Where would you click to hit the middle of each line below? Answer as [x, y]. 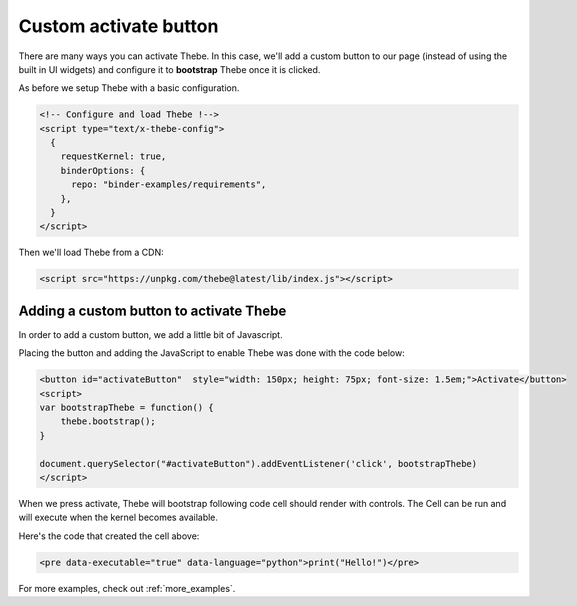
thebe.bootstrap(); [108, 421]
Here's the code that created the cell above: [109, 536]
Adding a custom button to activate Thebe [152, 310]
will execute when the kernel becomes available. [118, 517]
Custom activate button [118, 26]
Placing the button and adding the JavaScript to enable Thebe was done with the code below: [211, 353]
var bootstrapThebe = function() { [126, 408]
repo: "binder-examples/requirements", [169, 184]
